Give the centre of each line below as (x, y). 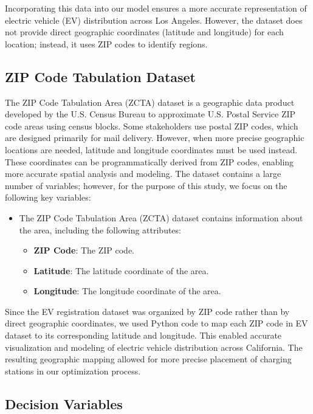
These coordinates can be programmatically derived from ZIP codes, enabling (150, 161)
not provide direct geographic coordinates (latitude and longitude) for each (144, 32)
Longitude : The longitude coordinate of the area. (127, 291)
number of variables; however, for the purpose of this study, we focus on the (146, 185)
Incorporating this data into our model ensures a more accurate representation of (156, 8)
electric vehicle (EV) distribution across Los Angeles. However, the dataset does (154, 20)
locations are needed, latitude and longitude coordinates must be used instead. (151, 149)
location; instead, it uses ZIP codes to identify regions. (106, 43)
